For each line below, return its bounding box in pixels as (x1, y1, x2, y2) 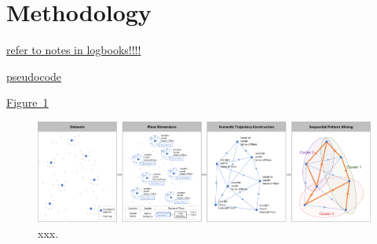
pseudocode (6, 67, 62, 84)
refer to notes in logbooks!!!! (6, 42, 141, 58)
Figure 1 (6, 94, 49, 111)
